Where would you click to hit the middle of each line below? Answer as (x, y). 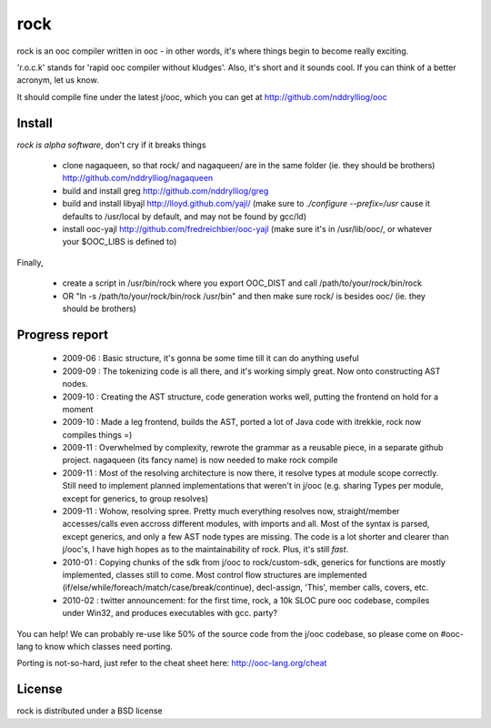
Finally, (30, 262)
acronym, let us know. (58, 80)
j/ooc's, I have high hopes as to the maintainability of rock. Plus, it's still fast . (205, 550)
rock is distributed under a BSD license (90, 711)
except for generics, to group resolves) (135, 498)
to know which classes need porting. (104, 646)
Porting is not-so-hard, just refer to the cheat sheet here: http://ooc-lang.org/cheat (172, 663)
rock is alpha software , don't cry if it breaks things (111, 145)
